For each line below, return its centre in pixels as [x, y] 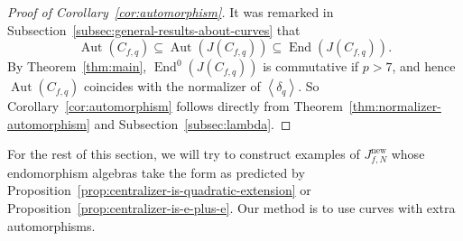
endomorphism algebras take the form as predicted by [156, 172]
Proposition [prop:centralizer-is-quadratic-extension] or [159, 190]
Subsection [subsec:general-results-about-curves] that [154, 29]
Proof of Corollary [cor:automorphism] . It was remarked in [171, 12]
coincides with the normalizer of [172, 86]
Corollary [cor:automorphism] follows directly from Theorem [175, 106]
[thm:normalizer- [395, 106]
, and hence [424, 66]
